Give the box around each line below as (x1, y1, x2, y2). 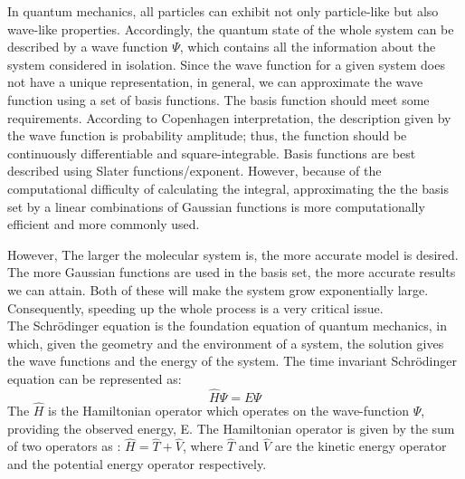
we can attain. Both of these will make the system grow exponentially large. (7, 280, 429, 299)
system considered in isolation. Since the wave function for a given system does (7, 54, 445, 73)
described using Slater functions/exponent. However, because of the (7, 161, 382, 180)
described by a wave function (7, 37, 168, 56)
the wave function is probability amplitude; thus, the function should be (7, 126, 407, 145)
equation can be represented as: (7, 369, 182, 388)
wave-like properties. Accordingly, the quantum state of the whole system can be (7, 19, 454, 38)
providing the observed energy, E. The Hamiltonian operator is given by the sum (7, 418, 455, 437)
